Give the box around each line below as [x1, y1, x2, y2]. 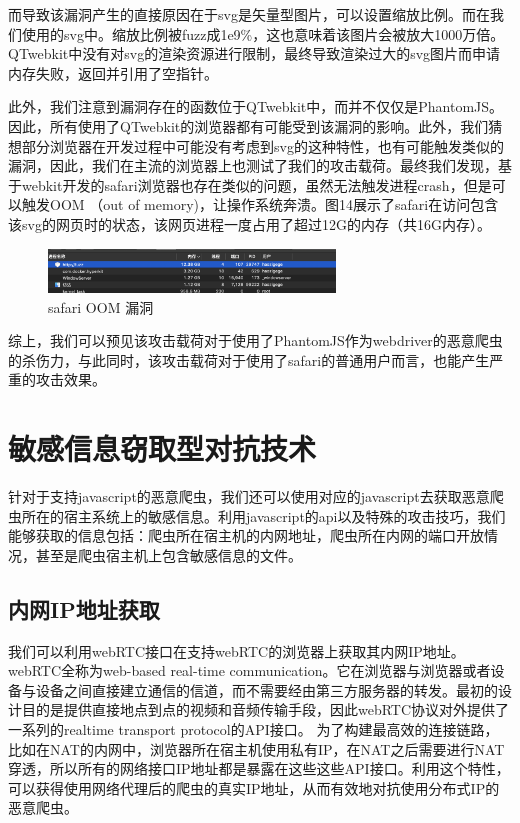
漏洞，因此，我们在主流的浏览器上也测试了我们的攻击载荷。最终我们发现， [8, 155, 498, 176]
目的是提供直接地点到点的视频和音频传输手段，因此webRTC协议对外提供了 [21, 699, 510, 720]
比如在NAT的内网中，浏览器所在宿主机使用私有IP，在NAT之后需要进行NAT [8, 738, 505, 759]
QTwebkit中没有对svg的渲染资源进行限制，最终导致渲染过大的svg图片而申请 [8, 43, 501, 64]
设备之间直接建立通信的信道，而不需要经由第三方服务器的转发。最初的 [35, 679, 498, 700]
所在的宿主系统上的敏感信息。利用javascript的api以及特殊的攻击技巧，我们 [21, 505, 506, 526]
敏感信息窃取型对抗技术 [8, 428, 317, 469]
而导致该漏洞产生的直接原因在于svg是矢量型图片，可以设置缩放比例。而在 [8, 4, 490, 24]
